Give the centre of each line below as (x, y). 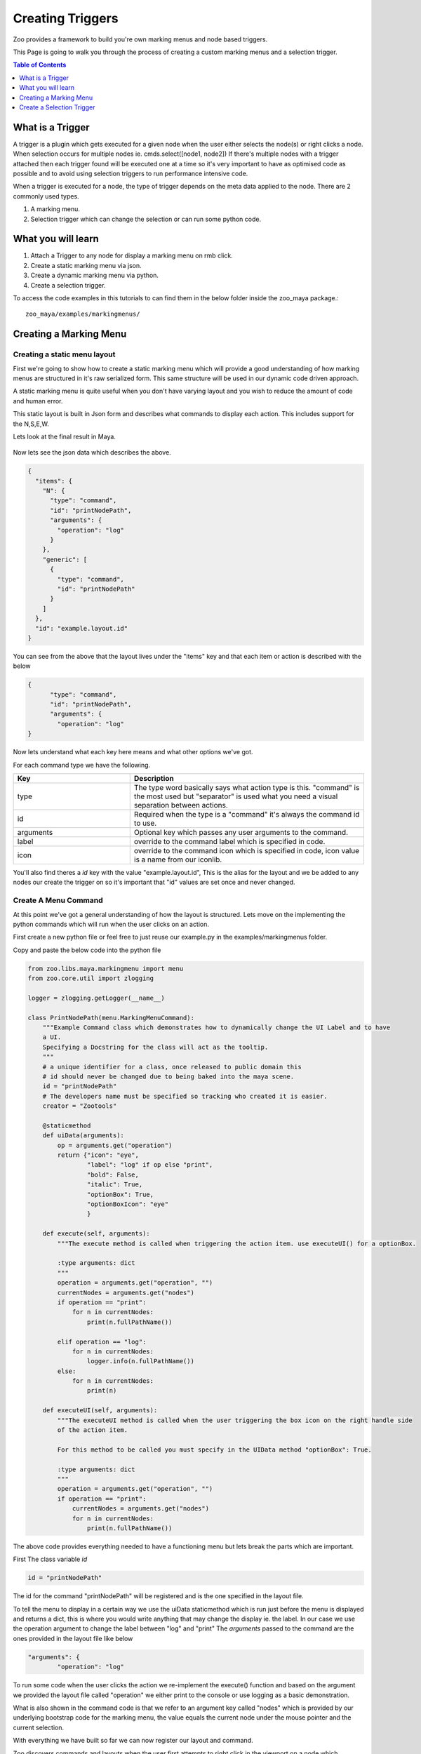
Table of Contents (40, 65)
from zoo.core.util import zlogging (91, 978)
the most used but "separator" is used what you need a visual (236, 796)
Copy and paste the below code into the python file (87, 950)
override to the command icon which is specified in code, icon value (247, 850)
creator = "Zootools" (80, 1106)
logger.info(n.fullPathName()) (140, 1361)
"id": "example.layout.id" (82, 628)
